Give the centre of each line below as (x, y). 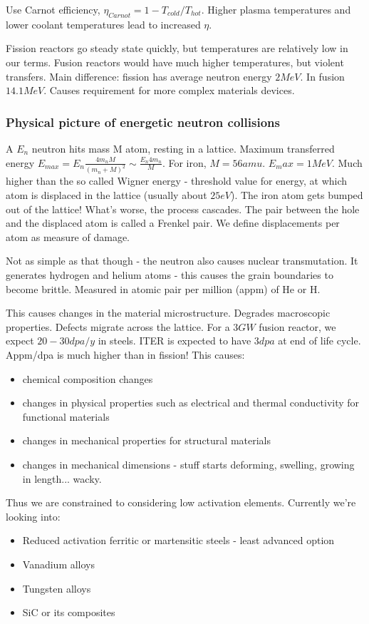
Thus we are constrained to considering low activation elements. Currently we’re (181, 502)
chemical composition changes (88, 378)
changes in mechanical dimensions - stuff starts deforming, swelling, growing (188, 464)
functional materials (66, 416)
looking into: (33, 516)
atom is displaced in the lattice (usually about (106, 195)
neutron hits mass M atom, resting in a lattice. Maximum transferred (183, 148)
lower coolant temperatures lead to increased (103, 24)
